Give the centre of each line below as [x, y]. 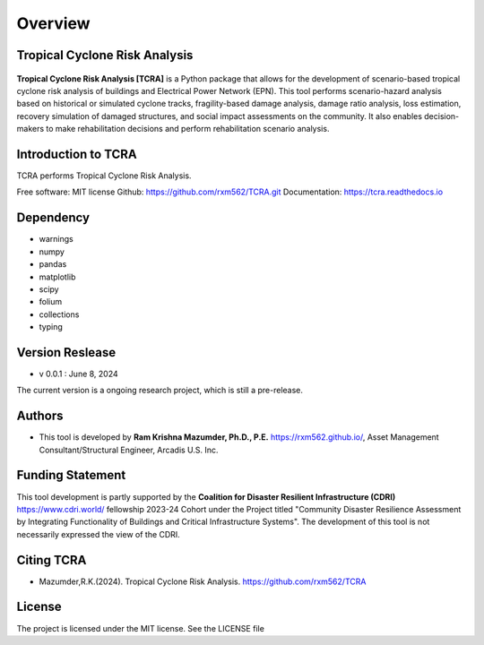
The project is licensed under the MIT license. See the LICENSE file [140, 628]
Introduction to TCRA [77, 154]
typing [51, 327]
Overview [53, 23]
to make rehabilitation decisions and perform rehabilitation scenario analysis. [188, 129]
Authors [40, 416]
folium [51, 302]
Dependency [53, 218]
